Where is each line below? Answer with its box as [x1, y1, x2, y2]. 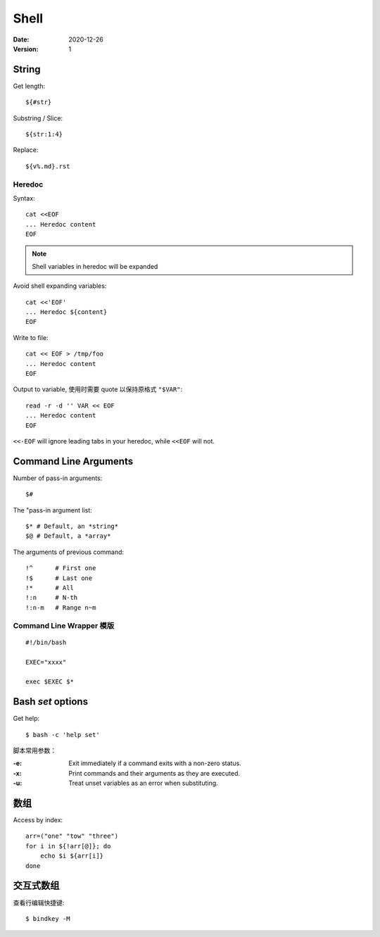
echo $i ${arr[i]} [39, 852, 104, 860]
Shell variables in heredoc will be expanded [32, 262, 158, 270]
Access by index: [13, 816, 63, 824]
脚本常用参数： [13, 746, 56, 755]
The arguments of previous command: [13, 548, 125, 556]
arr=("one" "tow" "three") [25, 832, 119, 841]
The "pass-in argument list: [13, 505, 93, 514]
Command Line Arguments [13, 455, 134, 467]
